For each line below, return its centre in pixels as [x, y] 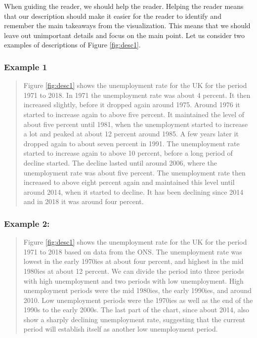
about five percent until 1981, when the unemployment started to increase [136, 124]
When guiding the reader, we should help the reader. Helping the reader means [124, 6]
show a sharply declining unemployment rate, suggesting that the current [134, 319]
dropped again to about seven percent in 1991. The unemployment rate [131, 143]
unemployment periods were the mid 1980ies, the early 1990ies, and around [138, 290]
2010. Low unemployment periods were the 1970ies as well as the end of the [138, 300]
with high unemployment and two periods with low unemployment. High [133, 280]
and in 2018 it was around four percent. [84, 201]
